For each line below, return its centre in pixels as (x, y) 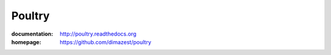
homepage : (26, 42)
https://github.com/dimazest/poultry (105, 42)
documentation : (32, 34)
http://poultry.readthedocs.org (98, 34)
